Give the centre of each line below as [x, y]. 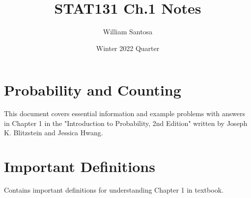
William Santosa [128, 32]
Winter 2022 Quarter [128, 48]
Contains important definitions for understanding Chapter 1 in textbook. [114, 190]
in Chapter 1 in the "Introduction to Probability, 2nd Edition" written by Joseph [126, 123]
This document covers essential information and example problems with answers [125, 113]
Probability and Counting [93, 90]
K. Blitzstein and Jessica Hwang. [54, 133]
